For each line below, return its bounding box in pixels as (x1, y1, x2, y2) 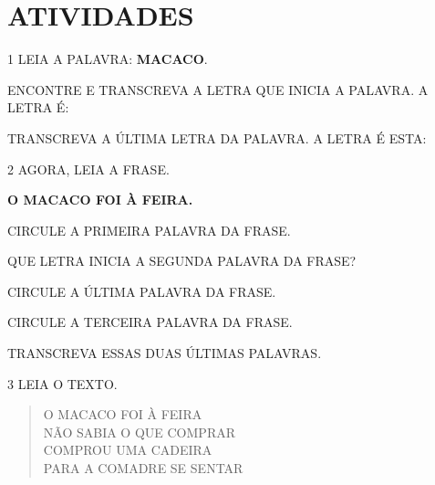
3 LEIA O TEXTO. (7, 374, 118, 393)
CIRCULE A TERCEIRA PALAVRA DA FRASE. (7, 312, 293, 332)
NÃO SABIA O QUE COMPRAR (43, 422, 235, 441)
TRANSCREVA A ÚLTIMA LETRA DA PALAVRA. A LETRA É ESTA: (7, 128, 427, 147)
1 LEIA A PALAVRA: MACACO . (7, 49, 208, 69)
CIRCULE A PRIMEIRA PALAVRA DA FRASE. (7, 220, 291, 239)
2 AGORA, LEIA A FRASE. (7, 159, 170, 178)
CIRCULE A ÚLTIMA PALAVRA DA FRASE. (7, 281, 276, 300)
